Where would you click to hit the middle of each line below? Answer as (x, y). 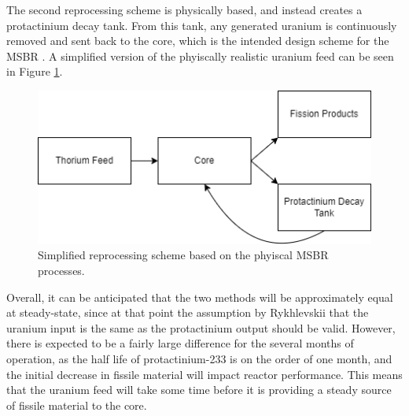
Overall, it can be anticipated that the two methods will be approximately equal (200, 297)
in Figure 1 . (35, 71)
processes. (61, 270)
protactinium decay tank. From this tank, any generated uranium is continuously (202, 25)
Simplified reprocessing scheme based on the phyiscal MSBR (183, 255)
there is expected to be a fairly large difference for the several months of (180, 343)
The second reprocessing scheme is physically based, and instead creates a (184, 9)
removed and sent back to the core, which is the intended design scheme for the (198, 41)
